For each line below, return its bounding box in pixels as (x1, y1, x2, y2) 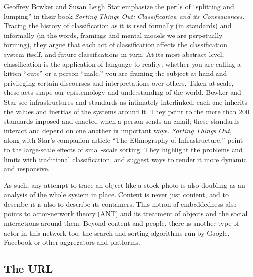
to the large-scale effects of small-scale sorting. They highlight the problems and (4, 144, 243, 154)
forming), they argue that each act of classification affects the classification (4, 39, 228, 50)
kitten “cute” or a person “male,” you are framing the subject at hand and (4, 68, 227, 78)
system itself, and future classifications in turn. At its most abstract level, (4, 49, 224, 59)
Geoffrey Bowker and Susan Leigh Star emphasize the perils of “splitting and (4, 1, 234, 11)
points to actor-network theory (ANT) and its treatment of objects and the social (4, 208, 248, 219)
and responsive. (4, 164, 50, 174)
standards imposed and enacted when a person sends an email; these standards (4, 116, 240, 126)
